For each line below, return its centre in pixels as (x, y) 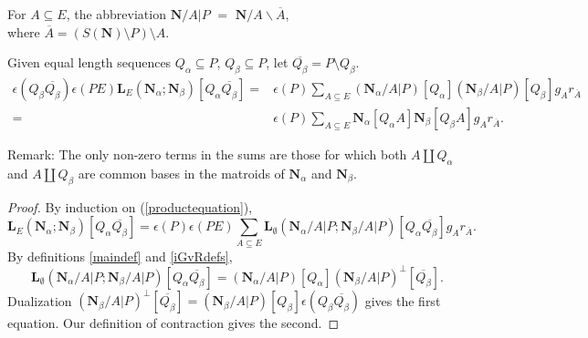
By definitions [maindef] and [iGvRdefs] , (120, 256)
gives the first (403, 300)
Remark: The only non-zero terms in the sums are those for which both (207, 154)
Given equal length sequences (89, 62)
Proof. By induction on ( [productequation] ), (130, 206)
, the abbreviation (116, 14)
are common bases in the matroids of (181, 173)
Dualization (40, 300)
